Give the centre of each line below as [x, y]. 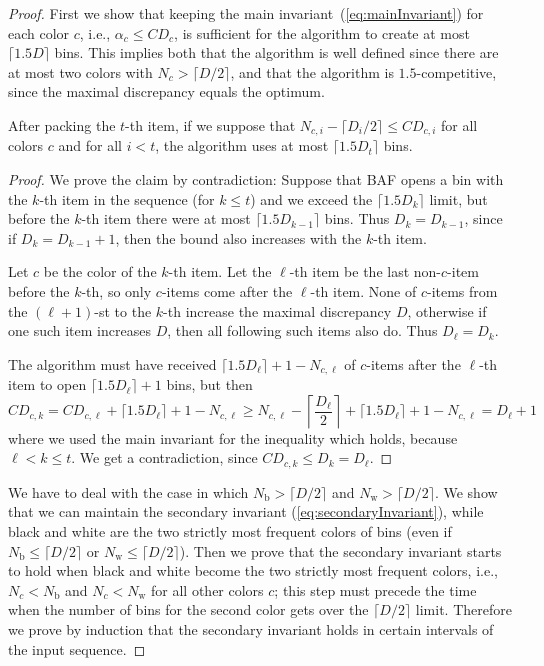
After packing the [62, 124]
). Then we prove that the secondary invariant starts [340, 550]
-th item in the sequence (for [127, 198]
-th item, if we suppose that [210, 124]
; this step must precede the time [375, 589]
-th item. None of [363, 290]
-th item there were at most [166, 218]
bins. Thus [357, 218]
